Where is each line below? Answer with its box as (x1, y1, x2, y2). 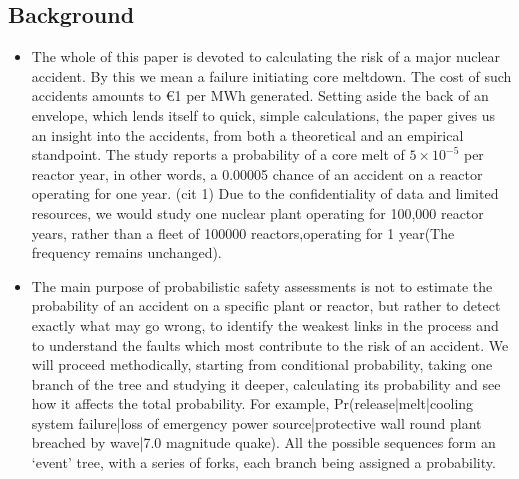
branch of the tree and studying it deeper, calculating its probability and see (31, 373, 501, 394)
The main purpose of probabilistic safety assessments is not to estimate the (31, 275, 493, 296)
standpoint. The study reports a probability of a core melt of (31, 144, 405, 165)
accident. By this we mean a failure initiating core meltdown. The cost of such (31, 65, 512, 86)
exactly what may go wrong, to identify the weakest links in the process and (31, 314, 499, 335)
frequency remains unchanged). (31, 242, 222, 263)
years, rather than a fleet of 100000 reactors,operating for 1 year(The (31, 222, 455, 243)
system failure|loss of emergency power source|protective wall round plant (31, 412, 482, 433)
